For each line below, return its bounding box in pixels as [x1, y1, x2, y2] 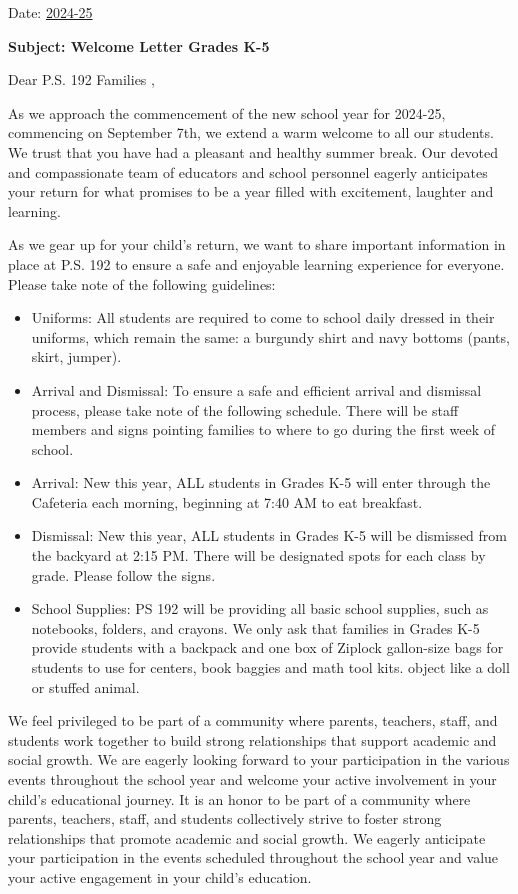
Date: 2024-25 [8, 2, 93, 22]
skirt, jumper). [31, 346, 122, 367]
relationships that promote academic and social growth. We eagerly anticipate [8, 827, 486, 848]
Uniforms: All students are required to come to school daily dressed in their [31, 307, 495, 328]
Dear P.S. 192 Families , [8, 69, 155, 90]
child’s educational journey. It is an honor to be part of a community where [8, 788, 471, 809]
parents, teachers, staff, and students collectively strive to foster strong [8, 808, 442, 829]
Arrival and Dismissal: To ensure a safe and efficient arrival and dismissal [31, 379, 482, 400]
